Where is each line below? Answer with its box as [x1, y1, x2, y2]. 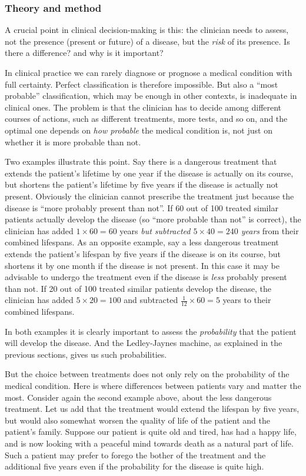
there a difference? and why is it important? [5, 46, 164, 59]
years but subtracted [119, 224, 191, 237]
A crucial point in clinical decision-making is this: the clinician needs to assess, [5, 24, 289, 36]
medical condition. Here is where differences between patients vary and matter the [5, 380, 301, 392]
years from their [241, 224, 299, 237]
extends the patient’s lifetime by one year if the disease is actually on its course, [5, 167, 294, 179]
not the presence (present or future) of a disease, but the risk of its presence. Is [5, 35, 290, 47]
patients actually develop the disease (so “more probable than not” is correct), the [5, 213, 301, 225]
